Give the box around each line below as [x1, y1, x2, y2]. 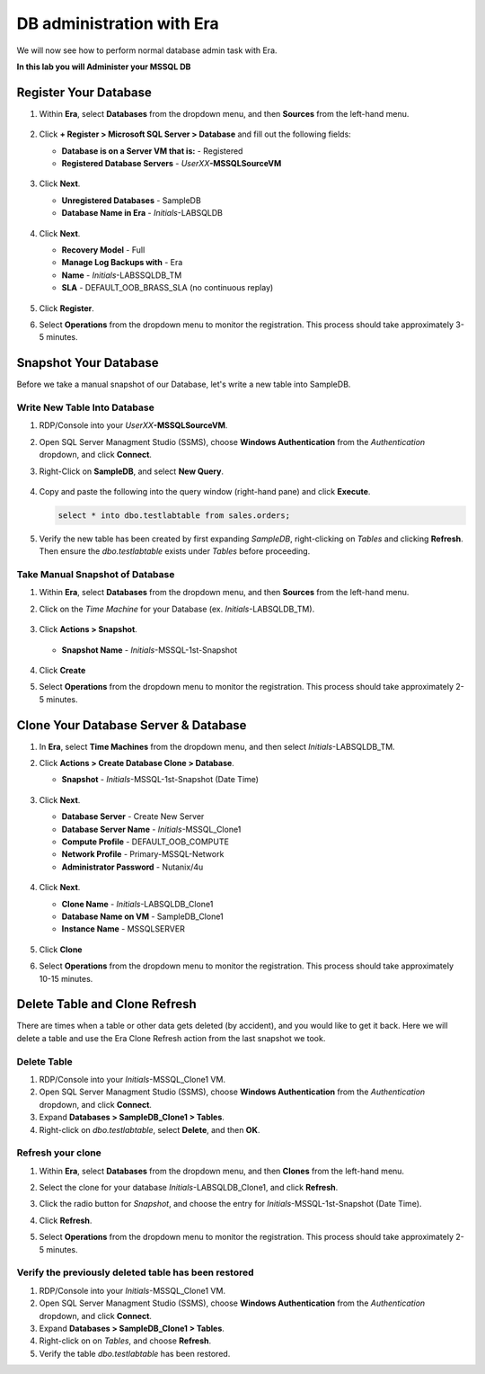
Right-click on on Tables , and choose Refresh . [39, 1335, 212, 1346]
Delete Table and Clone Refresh [16, 996, 197, 1012]
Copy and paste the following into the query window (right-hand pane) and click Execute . [39, 486, 371, 496]
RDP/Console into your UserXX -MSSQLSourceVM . [39, 420, 228, 431]
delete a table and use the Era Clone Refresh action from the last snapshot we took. [16, 1032, 326, 1043]
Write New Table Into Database [16, 401, 154, 414]
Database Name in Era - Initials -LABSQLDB [61, 208, 224, 219]
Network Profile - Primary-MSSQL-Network [61, 849, 225, 860]
